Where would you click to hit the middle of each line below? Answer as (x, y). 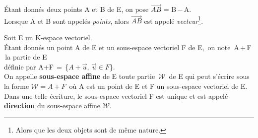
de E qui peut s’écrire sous (209, 76)
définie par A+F (29, 66)
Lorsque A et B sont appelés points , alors (66, 21)
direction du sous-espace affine (52, 105)
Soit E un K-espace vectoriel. (48, 37)
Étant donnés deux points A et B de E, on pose (76, 9)
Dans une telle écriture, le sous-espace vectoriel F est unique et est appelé (116, 96)
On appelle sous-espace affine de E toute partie (80, 76)
